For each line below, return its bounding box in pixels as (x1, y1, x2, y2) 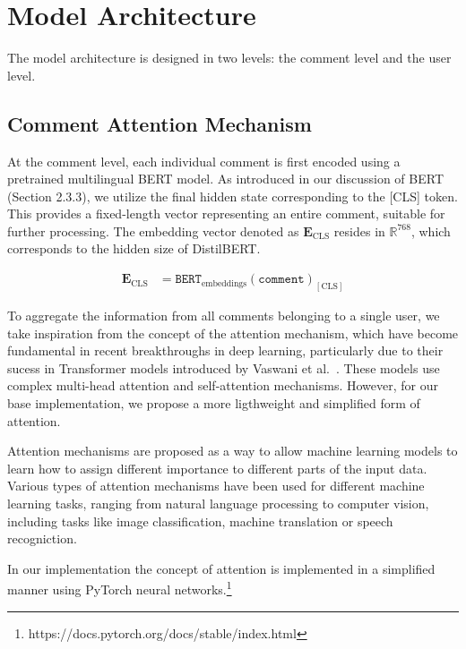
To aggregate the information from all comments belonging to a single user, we (7, 305, 440, 324)
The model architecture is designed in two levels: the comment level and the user (7, 48, 452, 67)
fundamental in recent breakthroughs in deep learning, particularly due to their (7, 341, 444, 360)
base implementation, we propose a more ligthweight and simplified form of (7, 393, 420, 412)
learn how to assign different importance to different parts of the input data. (7, 458, 427, 477)
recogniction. (7, 529, 77, 548)
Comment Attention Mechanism (7, 109, 312, 137)
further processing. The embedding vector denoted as (7, 221, 299, 240)
